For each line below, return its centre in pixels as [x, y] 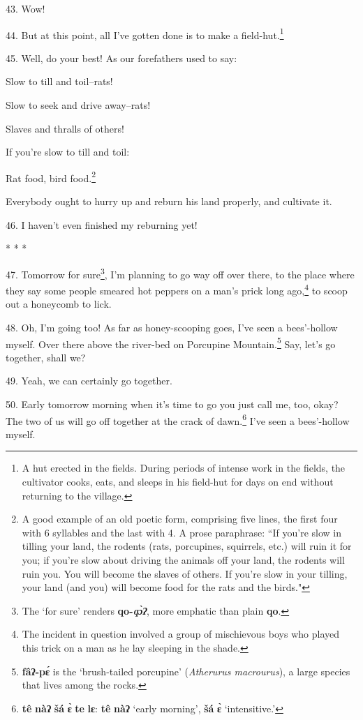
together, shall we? [46, 357]
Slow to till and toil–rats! [59, 81]
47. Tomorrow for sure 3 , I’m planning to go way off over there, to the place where [180, 273]
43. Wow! [25, 8]
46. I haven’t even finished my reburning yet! [102, 224]
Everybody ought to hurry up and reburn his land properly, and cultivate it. [169, 201]
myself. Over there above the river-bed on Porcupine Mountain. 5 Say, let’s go [171, 343]
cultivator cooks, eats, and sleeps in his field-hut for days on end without [178, 481]
